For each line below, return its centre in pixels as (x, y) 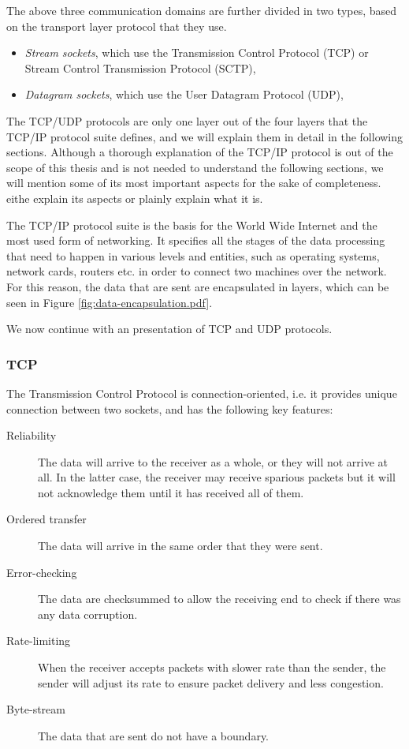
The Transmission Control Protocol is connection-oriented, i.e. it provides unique (202, 393)
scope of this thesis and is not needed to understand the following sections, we (195, 167)
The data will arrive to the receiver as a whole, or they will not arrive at (213, 461)
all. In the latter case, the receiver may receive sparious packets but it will (217, 477)
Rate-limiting (39, 640)
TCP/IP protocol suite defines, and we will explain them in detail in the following (205, 136)
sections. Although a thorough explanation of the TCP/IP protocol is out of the (200, 152)
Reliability (32, 435)
